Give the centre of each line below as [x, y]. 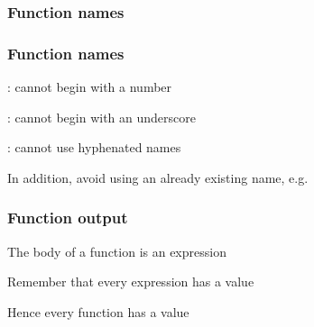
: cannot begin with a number [90, 87]
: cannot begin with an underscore [102, 117]
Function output [68, 218]
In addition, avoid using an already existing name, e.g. [158, 177]
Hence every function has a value [98, 311]
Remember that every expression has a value [131, 282]
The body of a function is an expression [117, 251]
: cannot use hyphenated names [94, 147]
